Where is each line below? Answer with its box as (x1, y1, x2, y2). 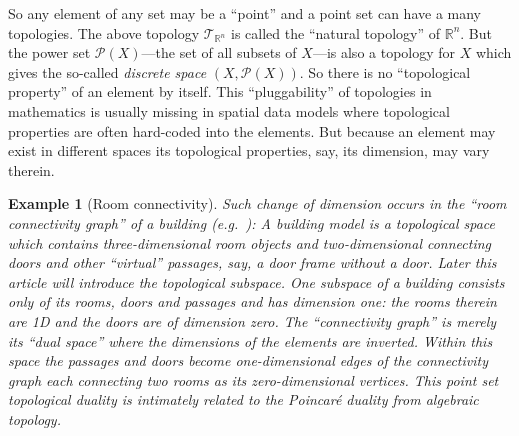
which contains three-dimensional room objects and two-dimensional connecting (8, 232, 492, 253)
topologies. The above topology (8, 22, 200, 43)
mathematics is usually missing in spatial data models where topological (8, 100, 450, 121)
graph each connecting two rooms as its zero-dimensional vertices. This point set (8, 369, 499, 390)
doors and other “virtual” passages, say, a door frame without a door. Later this (8, 252, 497, 273)
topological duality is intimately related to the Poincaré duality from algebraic (8, 389, 479, 410)
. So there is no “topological (299, 61, 471, 82)
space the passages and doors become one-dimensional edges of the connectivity (8, 350, 489, 371)
